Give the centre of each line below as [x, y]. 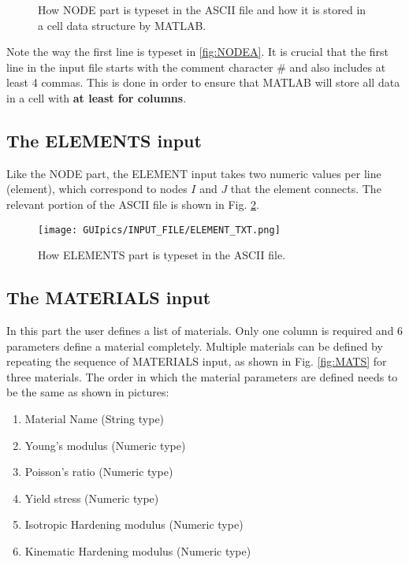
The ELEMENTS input [104, 140]
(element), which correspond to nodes [97, 189]
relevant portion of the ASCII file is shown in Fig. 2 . [133, 204]
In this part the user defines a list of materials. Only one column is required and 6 [205, 330]
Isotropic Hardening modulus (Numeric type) [134, 524]
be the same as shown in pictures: [88, 392]
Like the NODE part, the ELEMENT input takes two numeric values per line [194, 173]
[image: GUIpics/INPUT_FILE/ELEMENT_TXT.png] [159, 230]
